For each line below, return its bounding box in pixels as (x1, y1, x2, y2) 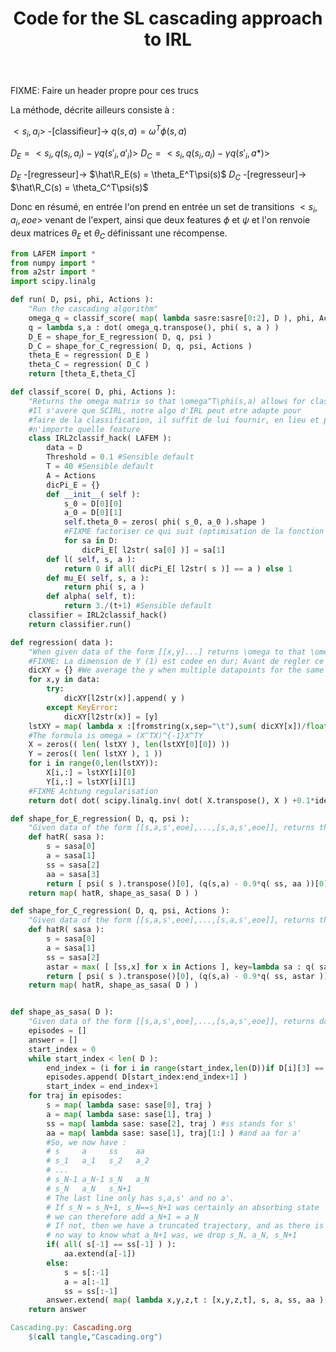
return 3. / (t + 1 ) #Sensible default (63, 601, 213, 611)
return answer (28, 1305, 87, 1315)
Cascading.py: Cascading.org (10, 1323, 132, 1333)
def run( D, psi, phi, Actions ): (10, 295, 155, 305)
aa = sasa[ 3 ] (46, 869, 101, 879)
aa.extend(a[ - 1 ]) (63, 1249, 137, 1259)
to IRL (144, 28, 192, 51)
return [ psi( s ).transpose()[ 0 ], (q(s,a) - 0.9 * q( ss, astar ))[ (46, 971, 333, 981)
